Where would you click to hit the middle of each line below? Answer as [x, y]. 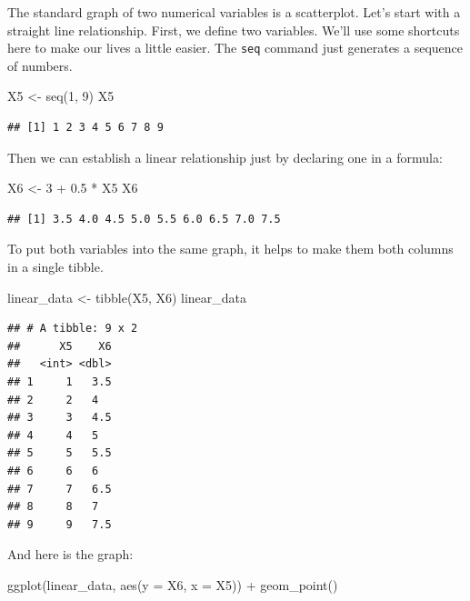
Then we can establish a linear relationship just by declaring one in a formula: [225, 157]
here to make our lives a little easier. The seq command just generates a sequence [235, 48]
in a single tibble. [55, 266]
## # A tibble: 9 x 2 [73, 329]
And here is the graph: [70, 554]
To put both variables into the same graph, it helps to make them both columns [230, 249]
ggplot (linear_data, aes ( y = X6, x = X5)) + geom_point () [173, 584]
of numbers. [40, 65]
